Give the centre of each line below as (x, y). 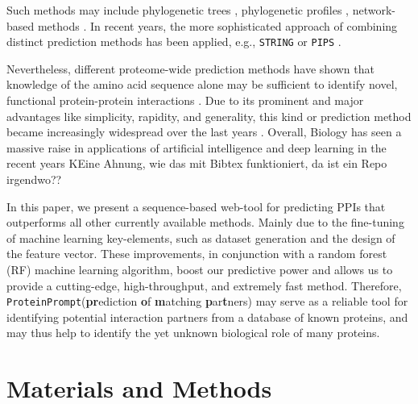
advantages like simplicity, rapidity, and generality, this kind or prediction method (209, 116)
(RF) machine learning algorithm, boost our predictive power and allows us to (200, 269)
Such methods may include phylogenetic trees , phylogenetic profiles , (178, 10)
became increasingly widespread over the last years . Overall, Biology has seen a (204, 132)
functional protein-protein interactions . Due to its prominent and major (185, 100)
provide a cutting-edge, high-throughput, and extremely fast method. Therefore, (204, 285)
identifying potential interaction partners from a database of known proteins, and (207, 317)
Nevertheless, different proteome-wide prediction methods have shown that (190, 68)
